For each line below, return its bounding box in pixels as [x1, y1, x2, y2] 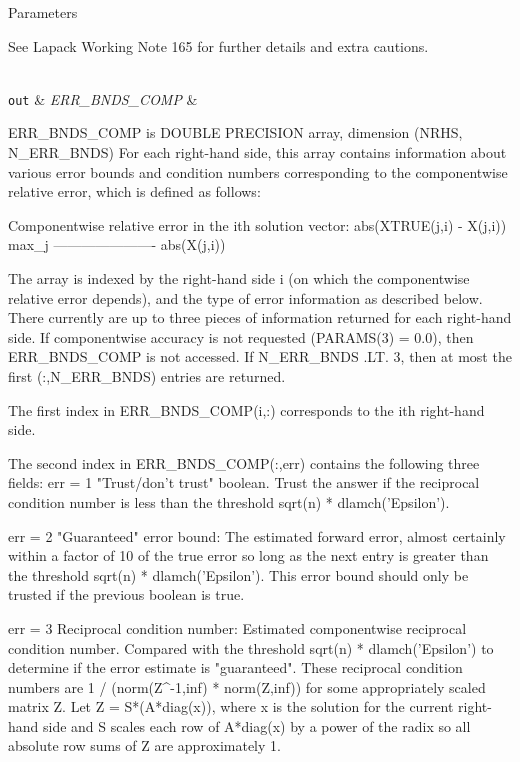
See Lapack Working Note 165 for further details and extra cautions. [8, 35, 429, 56]
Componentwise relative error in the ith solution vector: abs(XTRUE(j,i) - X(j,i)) [8, 214, 507, 235]
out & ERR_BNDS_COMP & [8, 88, 198, 109]
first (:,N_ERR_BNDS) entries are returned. [8, 365, 286, 386]
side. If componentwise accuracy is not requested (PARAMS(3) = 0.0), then [8, 326, 474, 347]
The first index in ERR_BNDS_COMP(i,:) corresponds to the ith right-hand [8, 399, 485, 420]
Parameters [8, 2, 78, 22]
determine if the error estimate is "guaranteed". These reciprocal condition [8, 657, 463, 678]
